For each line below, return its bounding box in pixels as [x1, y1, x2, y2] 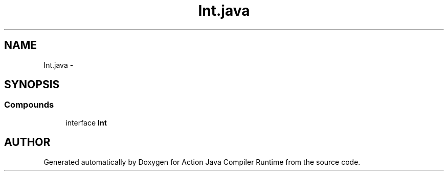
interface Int [65, 118, 107, 127]
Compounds [4, 99, 54, 110]
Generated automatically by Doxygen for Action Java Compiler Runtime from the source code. [43, 157, 361, 166]
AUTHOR [4, 136, 51, 149]
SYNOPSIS [4, 78, 60, 91]
